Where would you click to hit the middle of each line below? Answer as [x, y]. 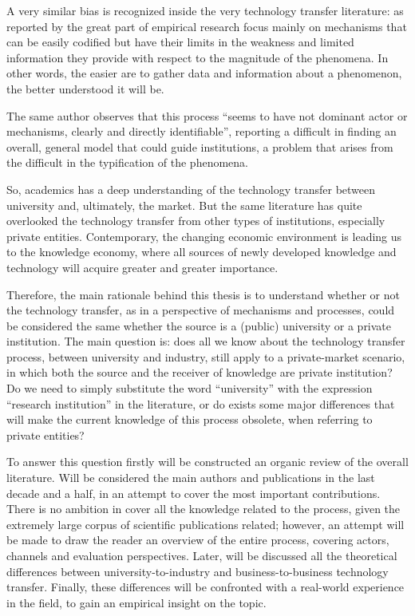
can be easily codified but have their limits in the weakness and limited [180, 42]
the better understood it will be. [85, 88]
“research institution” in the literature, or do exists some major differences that [201, 403]
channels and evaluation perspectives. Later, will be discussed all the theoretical [202, 555]
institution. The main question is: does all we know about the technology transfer [206, 341]
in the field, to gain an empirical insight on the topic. [136, 602]
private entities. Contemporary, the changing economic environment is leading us [204, 236]
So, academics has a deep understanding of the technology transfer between [191, 189]
